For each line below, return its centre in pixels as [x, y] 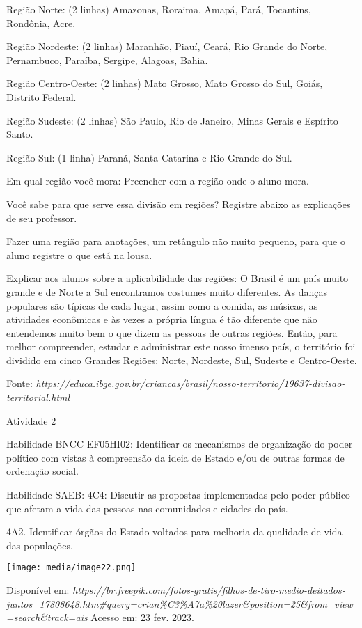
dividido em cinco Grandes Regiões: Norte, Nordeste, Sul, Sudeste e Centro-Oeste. [182, 360]
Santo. [20, 134]
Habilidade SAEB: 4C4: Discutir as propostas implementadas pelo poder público [178, 495]
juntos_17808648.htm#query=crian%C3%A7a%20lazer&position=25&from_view [180, 603]
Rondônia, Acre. [41, 23]
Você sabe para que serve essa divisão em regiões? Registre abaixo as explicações [179, 204]
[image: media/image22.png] [71, 568]
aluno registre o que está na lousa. [79, 254]
